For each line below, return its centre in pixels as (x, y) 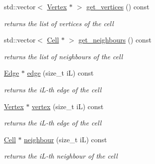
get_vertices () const (118, 6)
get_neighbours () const (115, 40)
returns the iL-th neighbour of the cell (61, 156)
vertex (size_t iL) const (68, 106)
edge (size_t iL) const (60, 73)
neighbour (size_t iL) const (65, 139)
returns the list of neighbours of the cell (63, 56)
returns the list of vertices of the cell (59, 23)
